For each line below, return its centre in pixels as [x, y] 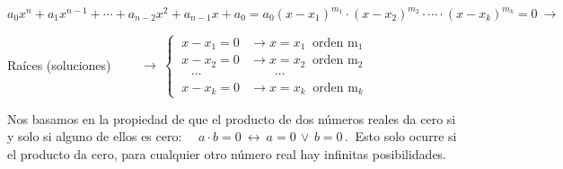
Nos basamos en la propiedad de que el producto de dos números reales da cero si [232, 118]
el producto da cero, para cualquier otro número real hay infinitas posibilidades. [227, 153]
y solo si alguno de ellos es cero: [95, 136]
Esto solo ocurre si [406, 136]
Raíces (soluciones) [59, 64]
